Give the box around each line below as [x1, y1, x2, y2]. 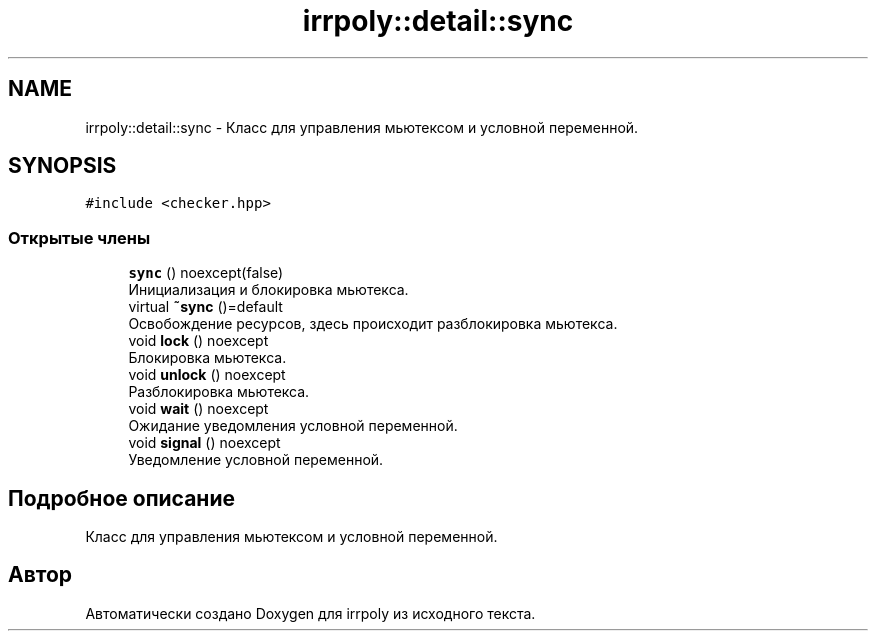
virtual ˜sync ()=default [128, 298, 283, 316]
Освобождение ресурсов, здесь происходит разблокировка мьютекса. [128, 315, 618, 333]
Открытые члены [8, 227, 151, 248]
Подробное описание [8, 485, 235, 511]
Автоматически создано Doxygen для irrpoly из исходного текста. [85, 604, 536, 622]
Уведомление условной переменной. [128, 451, 384, 469]
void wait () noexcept [128, 400, 269, 418]
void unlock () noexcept [128, 366, 286, 384]
